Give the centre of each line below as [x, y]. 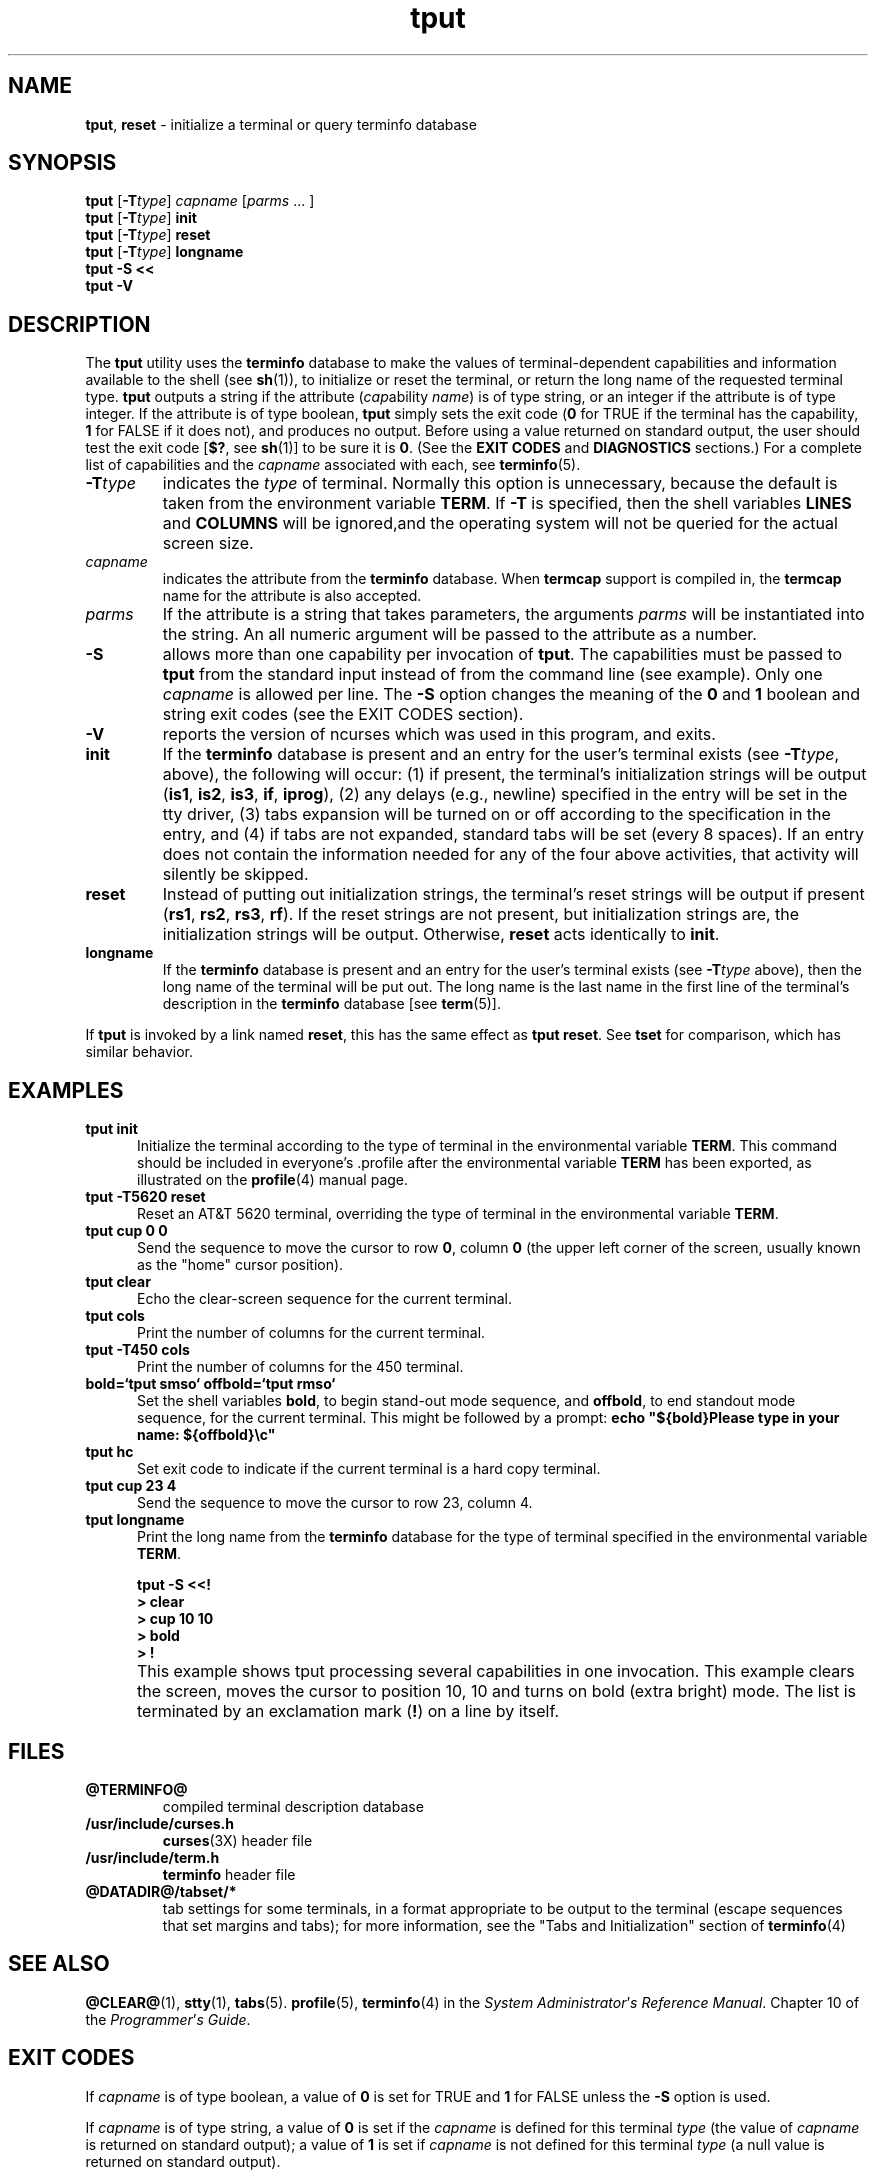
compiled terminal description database [293, 1806]
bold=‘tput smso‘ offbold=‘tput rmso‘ [210, 1384]
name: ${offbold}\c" [206, 1435]
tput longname [135, 1520]
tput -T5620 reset [145, 1197]
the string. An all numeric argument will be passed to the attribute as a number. [459, 634]
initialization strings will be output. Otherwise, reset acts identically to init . [441, 934]
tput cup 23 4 [131, 1486]
